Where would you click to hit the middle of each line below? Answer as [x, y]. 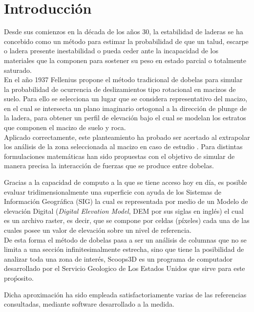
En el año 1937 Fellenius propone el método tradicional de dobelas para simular [123, 79]
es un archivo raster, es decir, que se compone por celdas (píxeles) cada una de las [127, 220]
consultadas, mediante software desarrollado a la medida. [89, 304]
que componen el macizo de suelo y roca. [65, 127]
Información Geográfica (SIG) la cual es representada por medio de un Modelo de [126, 201]
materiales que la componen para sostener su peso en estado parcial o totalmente [125, 60]
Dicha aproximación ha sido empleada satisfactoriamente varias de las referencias [125, 294]
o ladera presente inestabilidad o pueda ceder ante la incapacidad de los [111, 51]
